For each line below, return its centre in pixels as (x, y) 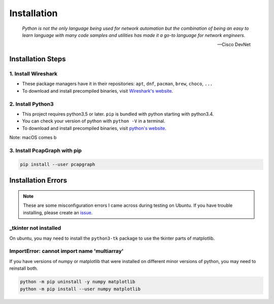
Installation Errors (38, 180)
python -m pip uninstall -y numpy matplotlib (78, 282)
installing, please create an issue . (58, 212)
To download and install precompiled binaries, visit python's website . (94, 128)
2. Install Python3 (32, 104)
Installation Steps (38, 59)
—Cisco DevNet (234, 45)
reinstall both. (24, 269)
